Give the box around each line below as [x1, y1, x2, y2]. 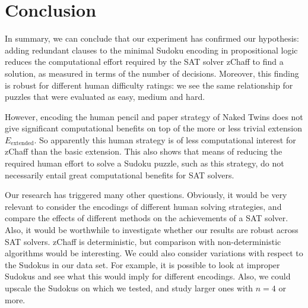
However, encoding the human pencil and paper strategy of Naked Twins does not [5, 110, 303, 122]
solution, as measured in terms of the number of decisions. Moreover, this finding [5, 67, 299, 79]
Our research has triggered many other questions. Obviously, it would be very [5, 188, 287, 201]
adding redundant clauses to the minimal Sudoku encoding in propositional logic [5, 43, 298, 56]
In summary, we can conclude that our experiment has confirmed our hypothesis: [5, 32, 299, 45]
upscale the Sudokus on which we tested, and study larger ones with [5, 282, 253, 294]
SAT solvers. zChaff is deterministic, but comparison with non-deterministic [5, 235, 281, 247]
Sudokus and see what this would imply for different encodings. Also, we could [5, 270, 291, 282]
